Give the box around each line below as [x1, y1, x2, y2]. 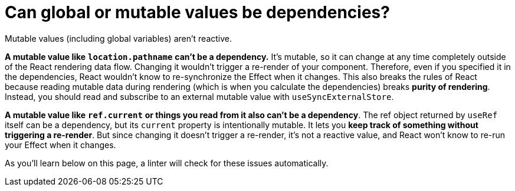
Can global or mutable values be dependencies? [5, 2, 390, 22]
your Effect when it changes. [5, 139, 116, 150]
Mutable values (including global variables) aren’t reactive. [5, 33, 232, 43]
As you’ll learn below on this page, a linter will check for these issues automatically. [5, 158, 329, 168]
